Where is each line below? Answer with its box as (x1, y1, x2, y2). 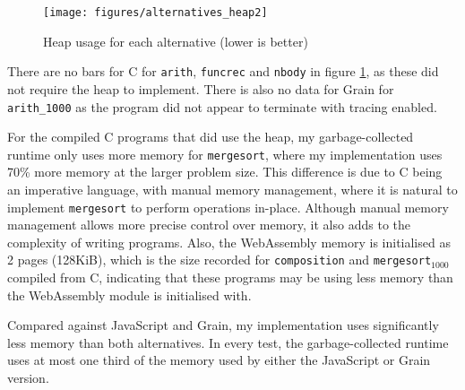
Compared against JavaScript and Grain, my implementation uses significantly (7, 316, 439, 334)
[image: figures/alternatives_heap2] (43, 6, 268, 19)
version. (7, 368, 49, 387)
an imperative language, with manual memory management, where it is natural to (7, 180, 458, 198)
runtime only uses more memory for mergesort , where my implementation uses (7, 144, 443, 163)
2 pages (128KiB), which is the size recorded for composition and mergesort (7, 250, 432, 269)
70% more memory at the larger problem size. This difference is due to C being (7, 162, 443, 181)
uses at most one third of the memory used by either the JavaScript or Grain (7, 351, 431, 369)
